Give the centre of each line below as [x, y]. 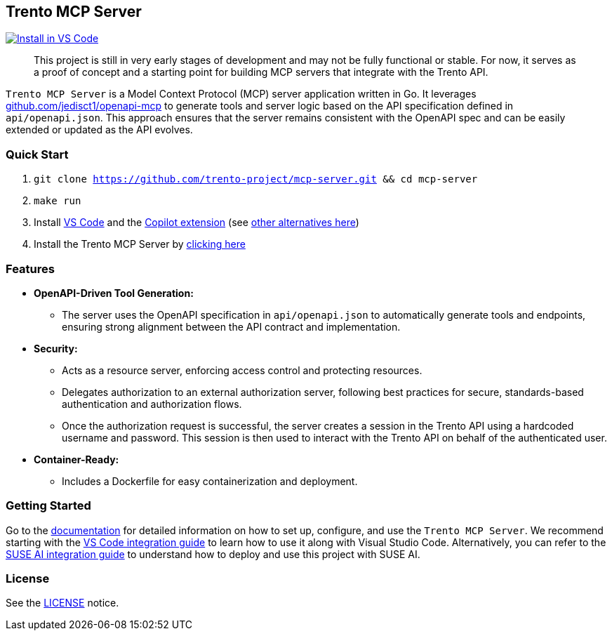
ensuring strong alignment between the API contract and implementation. [231, 326]
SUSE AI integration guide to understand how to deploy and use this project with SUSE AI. [213, 554]
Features [30, 269]
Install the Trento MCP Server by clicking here [140, 244]
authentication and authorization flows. [152, 404]
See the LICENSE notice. [62, 603]
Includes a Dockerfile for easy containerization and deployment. [210, 481]
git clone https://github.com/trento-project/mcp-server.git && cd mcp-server [256, 179]
